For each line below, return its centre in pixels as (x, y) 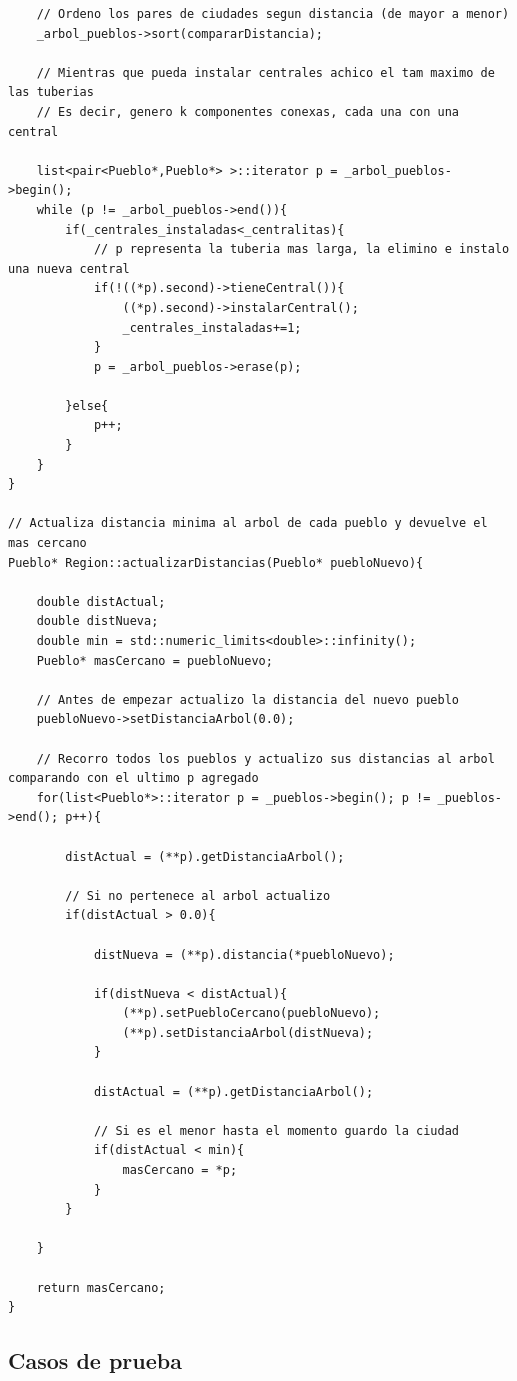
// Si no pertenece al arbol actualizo (198, 895)
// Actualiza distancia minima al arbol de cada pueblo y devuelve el (248, 523)
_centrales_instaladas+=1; (212, 327)
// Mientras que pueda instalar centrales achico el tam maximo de (265, 72)
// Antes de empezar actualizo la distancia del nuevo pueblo (248, 699)
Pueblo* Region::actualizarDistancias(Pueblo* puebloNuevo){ (216, 562)
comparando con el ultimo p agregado (133, 778)
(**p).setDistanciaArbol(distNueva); (248, 1032)
